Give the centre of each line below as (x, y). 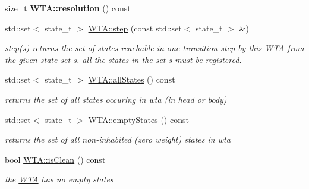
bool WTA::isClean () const (55, 159)
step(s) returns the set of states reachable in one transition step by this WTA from (154, 48)
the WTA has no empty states (59, 179)
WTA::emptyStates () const (138, 119)
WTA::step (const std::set (135, 28)
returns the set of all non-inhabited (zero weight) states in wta (118, 139)
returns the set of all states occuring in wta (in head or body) (116, 99)
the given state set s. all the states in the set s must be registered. (123, 59)
